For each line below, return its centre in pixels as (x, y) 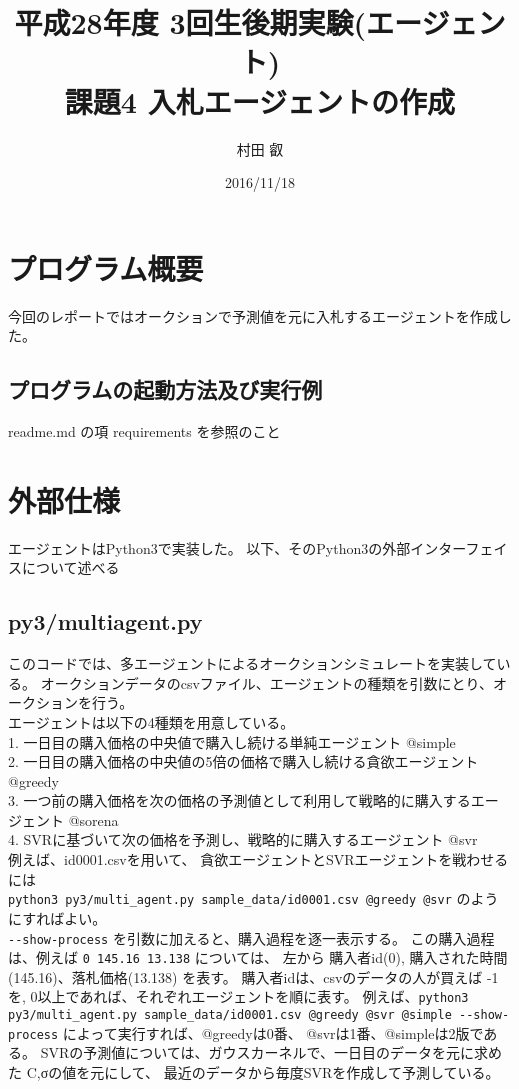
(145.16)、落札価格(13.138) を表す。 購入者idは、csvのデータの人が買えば (245, 976)
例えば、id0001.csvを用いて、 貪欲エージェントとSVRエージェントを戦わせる (258, 859)
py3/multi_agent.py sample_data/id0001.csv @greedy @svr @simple (230, 1015)
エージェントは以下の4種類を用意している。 (151, 721)
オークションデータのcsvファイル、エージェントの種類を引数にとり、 (266, 682)
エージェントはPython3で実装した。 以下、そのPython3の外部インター (237, 547)
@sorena (93, 819)
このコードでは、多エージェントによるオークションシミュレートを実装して (252, 663)
